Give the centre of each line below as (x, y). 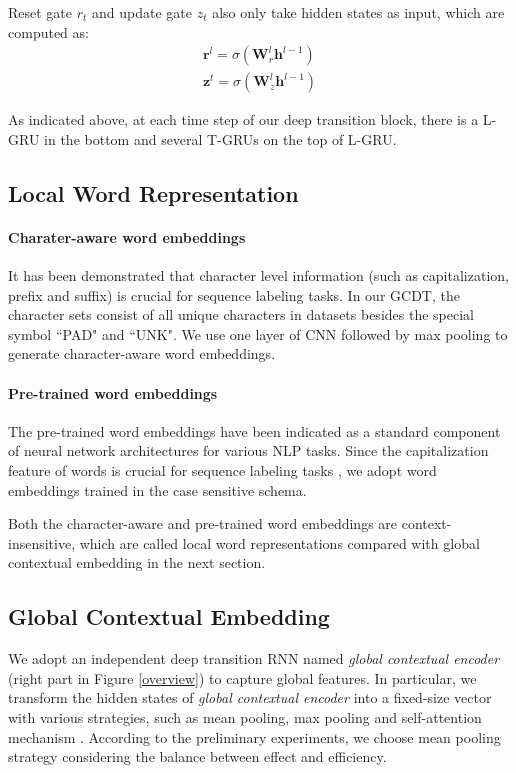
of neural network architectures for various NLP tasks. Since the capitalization (248, 450)
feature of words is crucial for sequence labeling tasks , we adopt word (222, 469)
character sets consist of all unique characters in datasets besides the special (241, 314)
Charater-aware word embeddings (127, 236)
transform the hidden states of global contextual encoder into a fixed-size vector (250, 697)
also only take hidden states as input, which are (358, 12)
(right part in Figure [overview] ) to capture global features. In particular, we (242, 677)
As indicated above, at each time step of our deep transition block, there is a (243, 119)
